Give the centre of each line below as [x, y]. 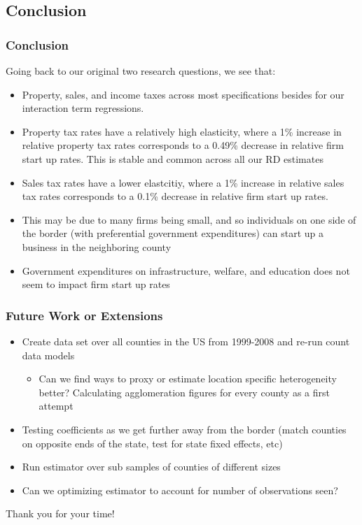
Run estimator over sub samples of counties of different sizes [151, 467]
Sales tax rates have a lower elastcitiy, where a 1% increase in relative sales [183, 182]
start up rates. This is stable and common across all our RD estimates [173, 158]
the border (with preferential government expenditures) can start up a [173, 233]
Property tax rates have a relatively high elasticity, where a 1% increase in [182, 131]
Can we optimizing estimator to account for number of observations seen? [180, 490]
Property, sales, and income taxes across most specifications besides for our [183, 94]
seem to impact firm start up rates [96, 284]
